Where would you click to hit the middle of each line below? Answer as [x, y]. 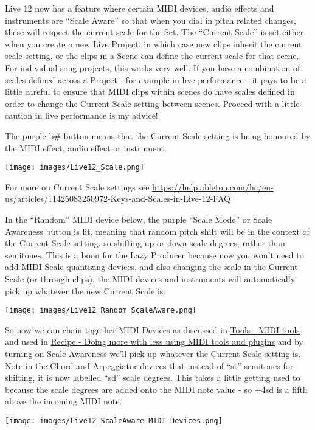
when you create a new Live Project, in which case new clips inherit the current [154, 43]
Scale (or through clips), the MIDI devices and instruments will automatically [150, 278]
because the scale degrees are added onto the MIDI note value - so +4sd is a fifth [156, 389]
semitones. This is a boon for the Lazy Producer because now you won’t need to [154, 255]
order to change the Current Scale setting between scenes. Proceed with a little [152, 103]
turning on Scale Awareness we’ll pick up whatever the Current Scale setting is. [153, 353]
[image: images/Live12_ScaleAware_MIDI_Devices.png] [114, 421]
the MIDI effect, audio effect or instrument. [86, 147]
